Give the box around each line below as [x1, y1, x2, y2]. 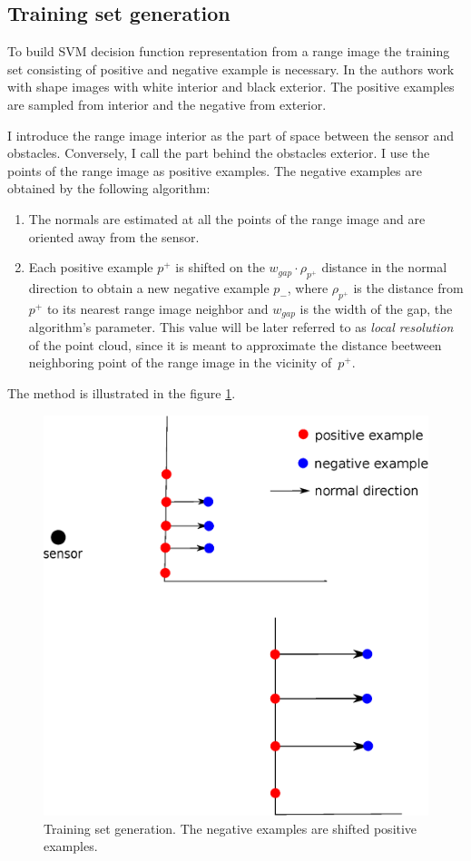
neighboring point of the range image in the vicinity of [28, 353, 332, 372]
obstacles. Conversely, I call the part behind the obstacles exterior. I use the [7, 143, 430, 162]
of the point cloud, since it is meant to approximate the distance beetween [28, 335, 442, 354]
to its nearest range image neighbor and [46, 298, 269, 318]
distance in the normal [321, 258, 447, 277]
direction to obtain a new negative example [28, 278, 270, 297]
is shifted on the [175, 258, 265, 277]
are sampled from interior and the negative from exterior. [7, 94, 327, 113]
